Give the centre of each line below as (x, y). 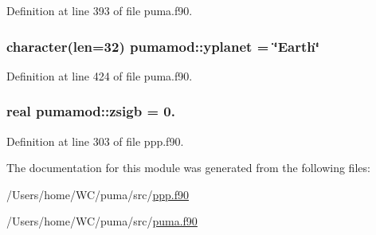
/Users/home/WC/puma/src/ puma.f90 (102, 221)
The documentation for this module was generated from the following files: (188, 168)
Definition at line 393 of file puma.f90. (100, 10)
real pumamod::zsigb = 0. (91, 111)
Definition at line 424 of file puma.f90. (100, 75)
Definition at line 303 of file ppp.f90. (95, 141)
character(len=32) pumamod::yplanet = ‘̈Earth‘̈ (163, 46)
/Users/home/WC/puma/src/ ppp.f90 (98, 194)
